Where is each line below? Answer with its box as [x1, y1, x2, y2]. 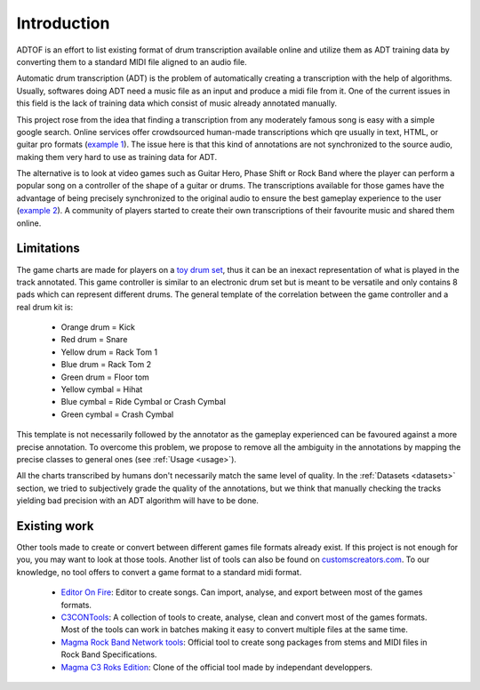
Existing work [16, 518, 94, 534]
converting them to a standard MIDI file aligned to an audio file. [16, 56, 248, 67]
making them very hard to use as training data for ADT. [16, 151, 218, 162]
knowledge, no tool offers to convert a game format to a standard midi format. [16, 566, 302, 577]
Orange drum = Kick [60, 322, 136, 333]
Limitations [16, 241, 80, 256]
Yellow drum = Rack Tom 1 [60, 347, 158, 357]
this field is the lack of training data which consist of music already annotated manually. [16, 98, 338, 108]
